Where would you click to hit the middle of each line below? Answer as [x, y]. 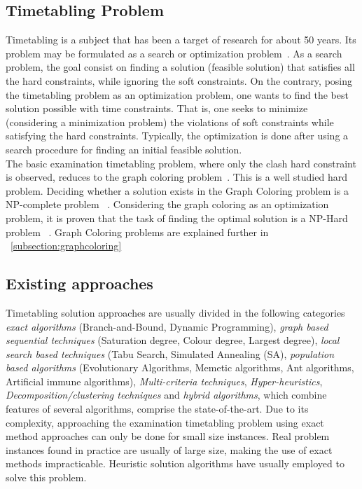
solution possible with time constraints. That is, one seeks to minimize [157, 108]
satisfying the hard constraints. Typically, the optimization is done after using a [177, 136]
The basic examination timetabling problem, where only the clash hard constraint [181, 163]
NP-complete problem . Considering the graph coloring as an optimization [167, 204]
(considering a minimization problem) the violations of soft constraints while [170, 122]
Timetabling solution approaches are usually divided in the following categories [175, 312]
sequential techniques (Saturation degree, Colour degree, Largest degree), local [173, 340]
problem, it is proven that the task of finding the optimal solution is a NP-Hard [177, 218]
